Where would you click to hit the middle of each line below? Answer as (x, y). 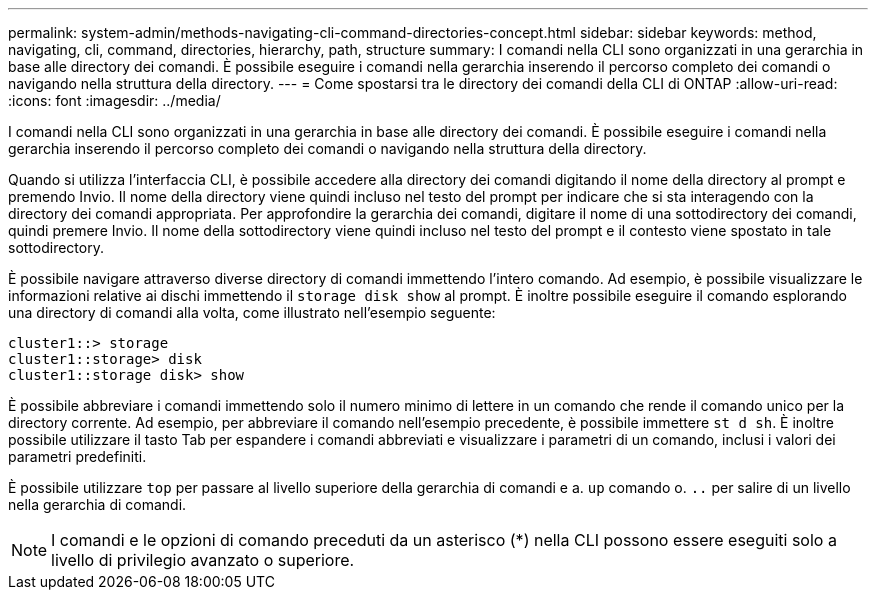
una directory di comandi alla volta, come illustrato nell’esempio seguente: (252, 312)
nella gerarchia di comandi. (97, 504)
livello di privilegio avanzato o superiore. (203, 560)
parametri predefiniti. (77, 456)
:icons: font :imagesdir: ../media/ (114, 100)
